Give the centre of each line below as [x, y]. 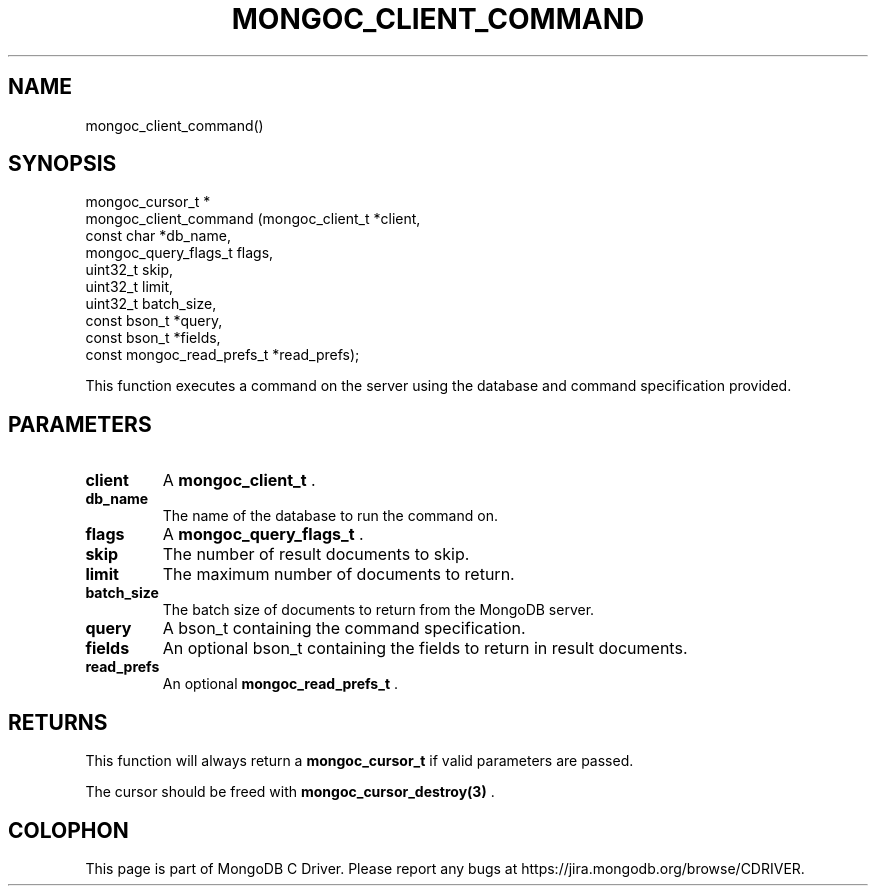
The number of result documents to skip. [316, 554]
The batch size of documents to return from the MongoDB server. [378, 610]
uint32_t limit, [129, 287]
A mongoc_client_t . [239, 480]
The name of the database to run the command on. [330, 516]
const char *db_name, [158, 236]
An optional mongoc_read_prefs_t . [280, 684]
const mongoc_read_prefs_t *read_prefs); [222, 355]
